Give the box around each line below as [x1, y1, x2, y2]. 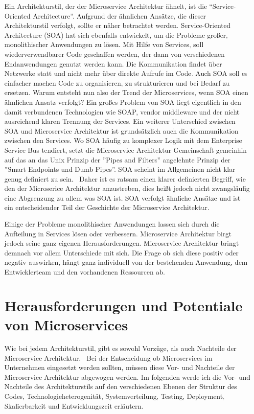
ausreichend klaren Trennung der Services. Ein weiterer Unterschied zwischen [4, 116, 236, 126]
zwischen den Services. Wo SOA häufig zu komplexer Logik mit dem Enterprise [4, 135, 242, 145]
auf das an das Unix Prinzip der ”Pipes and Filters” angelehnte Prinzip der [4, 154, 231, 164]
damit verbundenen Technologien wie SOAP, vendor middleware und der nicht [4, 106, 240, 116]
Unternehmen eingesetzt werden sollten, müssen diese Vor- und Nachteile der [4, 362, 235, 372]
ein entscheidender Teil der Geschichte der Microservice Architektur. [4, 202, 209, 212]
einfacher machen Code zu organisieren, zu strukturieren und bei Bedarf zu [4, 77, 230, 88]
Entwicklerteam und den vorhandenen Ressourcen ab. [4, 267, 165, 277]
